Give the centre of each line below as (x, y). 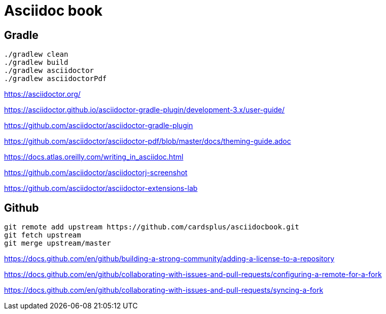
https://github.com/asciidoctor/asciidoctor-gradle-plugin (99, 126)
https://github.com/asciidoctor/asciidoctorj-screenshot (96, 173)
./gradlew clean (36, 54)
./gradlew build (36, 63)
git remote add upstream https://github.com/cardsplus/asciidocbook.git (152, 227)
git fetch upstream (43, 235)
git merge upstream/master (58, 243)
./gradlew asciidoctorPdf (56, 79)
